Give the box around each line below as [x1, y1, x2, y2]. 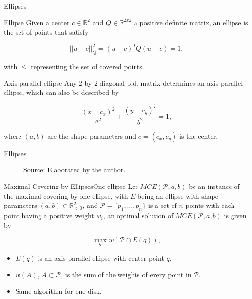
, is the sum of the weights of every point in [61, 269, 192, 279]
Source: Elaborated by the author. [23, 165, 126, 175]
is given [224, 210, 247, 220]
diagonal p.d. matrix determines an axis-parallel [99, 77, 243, 88]
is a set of [148, 200, 177, 210]
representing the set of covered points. [31, 61, 144, 72]
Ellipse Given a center [4, 17, 70, 27]
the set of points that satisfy [4, 27, 89, 37]
